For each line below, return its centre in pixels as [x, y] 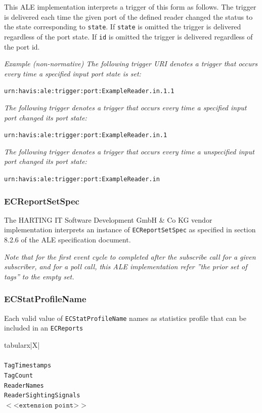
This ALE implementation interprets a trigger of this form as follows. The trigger [130, 7]
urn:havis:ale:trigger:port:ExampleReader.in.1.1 [89, 91]
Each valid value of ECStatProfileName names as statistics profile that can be [125, 318]
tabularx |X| [22, 345]
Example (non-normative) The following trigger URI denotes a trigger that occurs [131, 64]
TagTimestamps [28, 366]
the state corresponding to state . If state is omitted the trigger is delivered [123, 27]
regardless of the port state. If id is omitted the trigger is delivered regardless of [128, 36]
